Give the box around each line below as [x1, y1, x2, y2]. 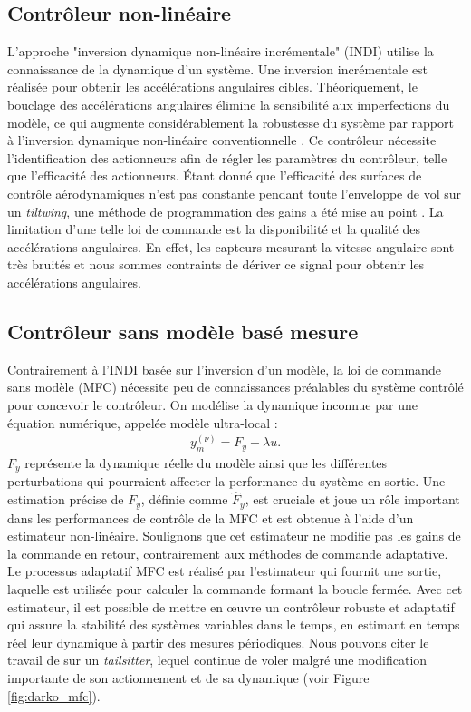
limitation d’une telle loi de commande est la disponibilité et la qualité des [7, 219, 421, 239]
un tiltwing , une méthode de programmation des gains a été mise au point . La [7, 201, 444, 220]
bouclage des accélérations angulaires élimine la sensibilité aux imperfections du [7, 94, 450, 113]
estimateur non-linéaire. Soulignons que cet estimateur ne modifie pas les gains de [7, 526, 461, 545]
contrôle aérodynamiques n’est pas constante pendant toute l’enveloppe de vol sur [7, 183, 462, 202]
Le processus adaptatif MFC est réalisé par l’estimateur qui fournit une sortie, [7, 561, 442, 580]
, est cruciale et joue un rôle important [245, 490, 460, 509]
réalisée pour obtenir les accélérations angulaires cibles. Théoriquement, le [7, 77, 418, 96]
